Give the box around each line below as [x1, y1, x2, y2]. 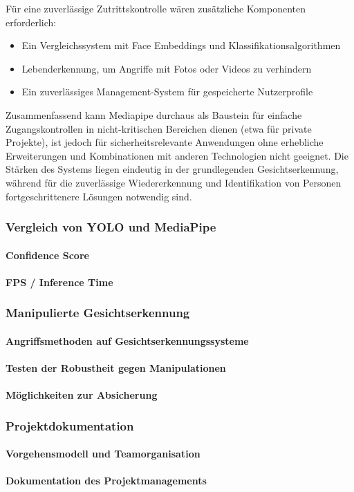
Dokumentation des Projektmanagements [6, 473, 207, 488]
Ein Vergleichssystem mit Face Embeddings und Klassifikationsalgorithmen [21, 38, 341, 53]
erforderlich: [6, 15, 57, 29]
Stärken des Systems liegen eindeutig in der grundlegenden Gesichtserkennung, [6, 162, 339, 176]
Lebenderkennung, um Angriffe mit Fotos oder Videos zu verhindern [21, 61, 312, 75]
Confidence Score [6, 247, 89, 262]
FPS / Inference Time [6, 274, 113, 289]
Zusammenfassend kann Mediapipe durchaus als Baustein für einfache [6, 107, 302, 122]
